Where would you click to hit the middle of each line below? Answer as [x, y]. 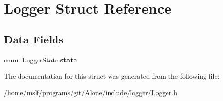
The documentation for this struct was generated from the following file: [112, 76]
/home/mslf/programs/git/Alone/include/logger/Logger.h [91, 92]
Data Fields [34, 39]
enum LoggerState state [40, 59]
